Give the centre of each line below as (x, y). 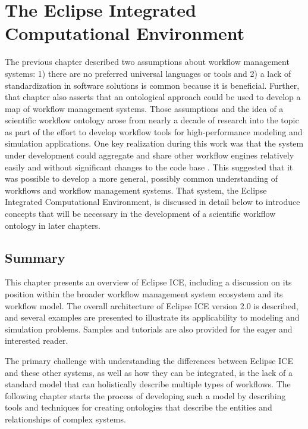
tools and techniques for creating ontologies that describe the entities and (139, 407)
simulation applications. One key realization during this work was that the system (154, 143)
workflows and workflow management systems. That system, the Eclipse (136, 190)
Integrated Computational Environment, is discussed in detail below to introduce (153, 202)
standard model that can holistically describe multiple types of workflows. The (148, 384)
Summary (35, 257)
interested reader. (37, 341)
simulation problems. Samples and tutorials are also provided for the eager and (149, 329)
